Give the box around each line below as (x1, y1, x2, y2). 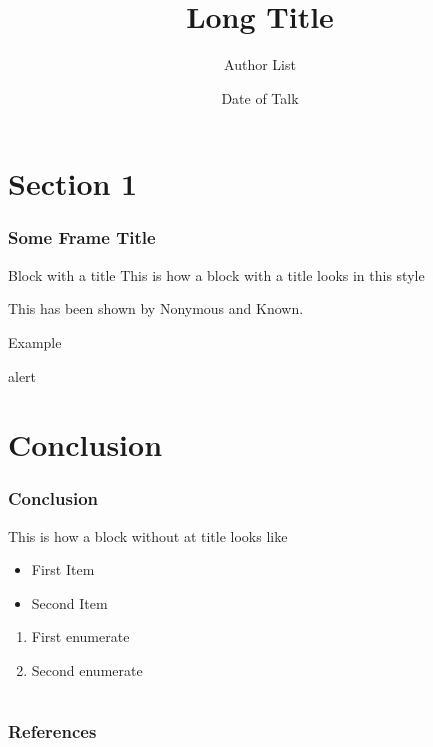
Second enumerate (31, 660, 143, 681)
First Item (31, 559, 95, 580)
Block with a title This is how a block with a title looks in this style (8, 264, 425, 285)
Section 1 (8, 163, 138, 204)
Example (8, 331, 62, 352)
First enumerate (31, 626, 130, 647)
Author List (224, 54, 296, 75)
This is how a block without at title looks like (8, 525, 288, 546)
